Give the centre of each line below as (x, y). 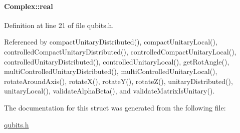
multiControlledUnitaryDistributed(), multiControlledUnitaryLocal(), (111, 71)
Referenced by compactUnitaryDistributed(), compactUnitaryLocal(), (111, 42)
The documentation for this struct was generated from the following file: (115, 107)
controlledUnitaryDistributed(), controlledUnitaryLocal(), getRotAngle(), (117, 61)
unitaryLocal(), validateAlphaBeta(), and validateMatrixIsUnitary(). (109, 91)
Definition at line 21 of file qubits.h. (59, 25)
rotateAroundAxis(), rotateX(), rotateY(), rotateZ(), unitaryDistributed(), (118, 81)
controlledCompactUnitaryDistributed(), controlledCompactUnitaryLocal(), (120, 51)
